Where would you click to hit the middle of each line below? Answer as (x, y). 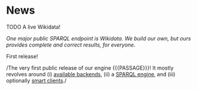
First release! (22, 56)
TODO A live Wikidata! (33, 27)
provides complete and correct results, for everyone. (71, 45)
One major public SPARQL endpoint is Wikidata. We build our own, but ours (99, 38)
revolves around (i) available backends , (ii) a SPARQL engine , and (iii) (91, 74)
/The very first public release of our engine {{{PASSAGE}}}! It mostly (90, 68)
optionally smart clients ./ (36, 80)
